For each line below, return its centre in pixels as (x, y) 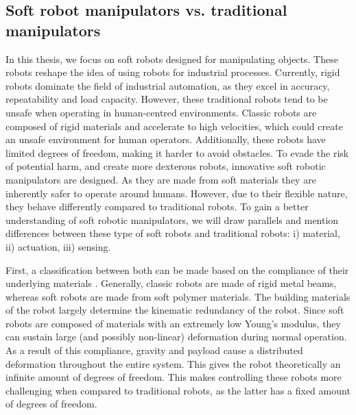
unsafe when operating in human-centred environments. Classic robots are (161, 112)
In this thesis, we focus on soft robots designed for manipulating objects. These (172, 59)
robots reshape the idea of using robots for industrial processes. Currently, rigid (173, 72)
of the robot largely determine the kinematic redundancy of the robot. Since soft (175, 310)
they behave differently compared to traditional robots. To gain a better (157, 206)
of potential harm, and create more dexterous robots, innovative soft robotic (166, 166)
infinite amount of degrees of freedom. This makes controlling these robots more (174, 377)
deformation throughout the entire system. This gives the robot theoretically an (173, 363)
